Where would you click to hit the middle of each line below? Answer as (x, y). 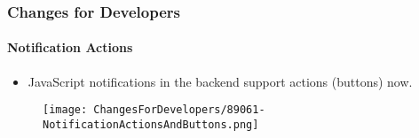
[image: (65, 110)
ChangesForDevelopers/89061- (179, 110)
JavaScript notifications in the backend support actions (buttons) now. (220, 81)
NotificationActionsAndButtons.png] (151, 124)
